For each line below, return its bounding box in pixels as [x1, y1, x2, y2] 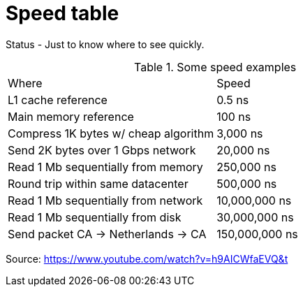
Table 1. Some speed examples [134, 59, 297, 74]
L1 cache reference [8, 92, 108, 107]
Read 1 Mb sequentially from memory [8, 159, 203, 174]
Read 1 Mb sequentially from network [8, 193, 203, 207]
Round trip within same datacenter [8, 176, 189, 191]
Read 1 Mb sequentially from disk [8, 210, 182, 224]
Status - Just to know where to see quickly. [6, 38, 205, 50]
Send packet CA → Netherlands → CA [8, 226, 207, 241]
